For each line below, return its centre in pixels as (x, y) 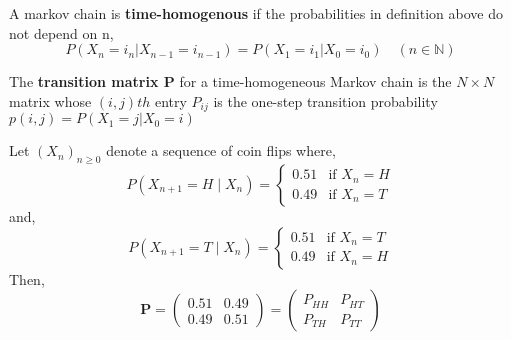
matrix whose (50, 100)
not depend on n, (61, 32)
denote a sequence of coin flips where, (221, 150)
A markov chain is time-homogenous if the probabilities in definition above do (256, 13)
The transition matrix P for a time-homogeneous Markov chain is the (230, 81)
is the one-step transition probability (325, 100)
